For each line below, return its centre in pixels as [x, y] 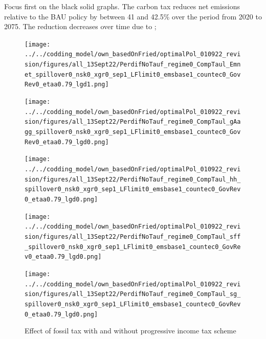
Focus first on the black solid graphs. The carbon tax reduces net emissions [122, 6]
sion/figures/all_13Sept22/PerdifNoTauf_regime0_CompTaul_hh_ [133, 179]
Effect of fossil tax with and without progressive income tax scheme [130, 331]
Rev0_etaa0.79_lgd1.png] [67, 85]
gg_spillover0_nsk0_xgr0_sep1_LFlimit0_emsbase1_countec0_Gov [133, 132]
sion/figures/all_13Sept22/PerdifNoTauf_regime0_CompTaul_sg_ [133, 294]
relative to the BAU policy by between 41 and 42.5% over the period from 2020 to [133, 16]
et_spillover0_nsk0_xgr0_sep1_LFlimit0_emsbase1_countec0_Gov [133, 74]
